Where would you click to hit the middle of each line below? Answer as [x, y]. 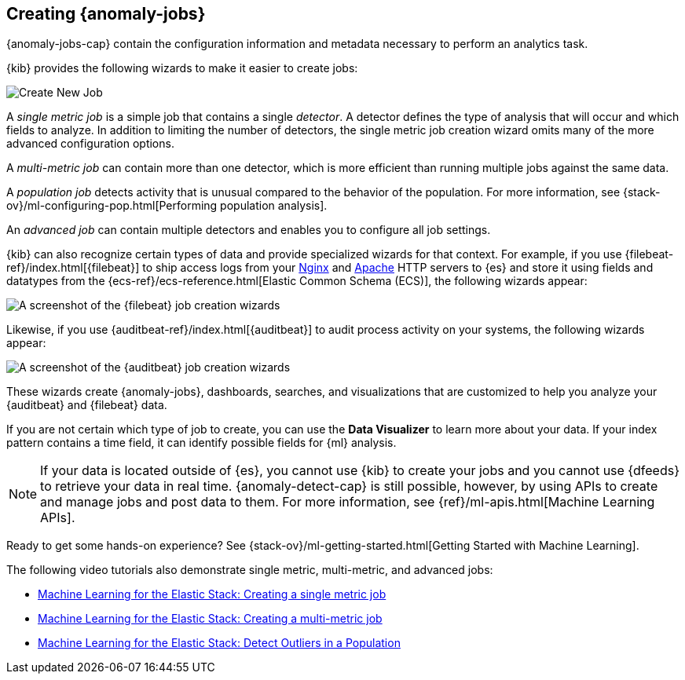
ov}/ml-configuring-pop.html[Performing [112, 206]
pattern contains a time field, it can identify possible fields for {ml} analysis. [201, 443]
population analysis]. [274, 206]
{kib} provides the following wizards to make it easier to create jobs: [182, 68]
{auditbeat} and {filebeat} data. [87, 405]
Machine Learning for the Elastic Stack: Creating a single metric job [212, 594]
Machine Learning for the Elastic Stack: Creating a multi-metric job [210, 619]
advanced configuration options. [90, 144]
